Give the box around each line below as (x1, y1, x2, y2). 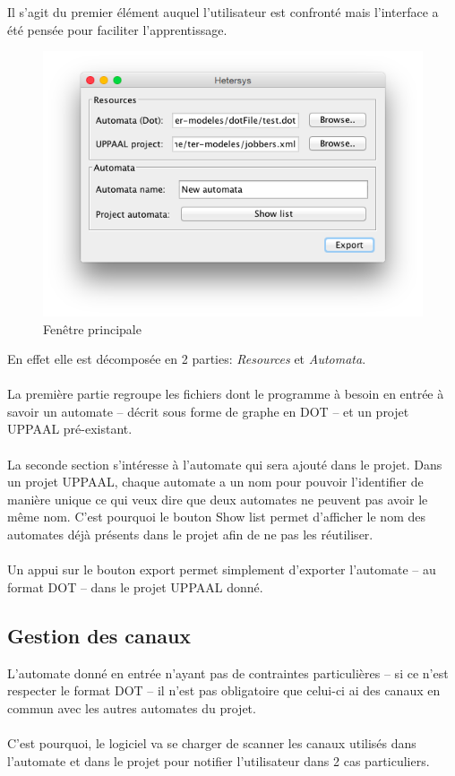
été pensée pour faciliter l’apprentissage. (7, 20, 227, 39)
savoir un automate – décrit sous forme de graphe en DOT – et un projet (7, 401, 409, 420)
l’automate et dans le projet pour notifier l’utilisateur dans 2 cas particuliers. (7, 751, 430, 770)
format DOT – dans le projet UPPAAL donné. (7, 577, 263, 596)
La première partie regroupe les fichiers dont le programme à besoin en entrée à (7, 384, 444, 403)
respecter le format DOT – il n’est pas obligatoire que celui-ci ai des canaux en (7, 681, 441, 700)
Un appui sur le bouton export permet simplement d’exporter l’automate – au (7, 560, 436, 579)
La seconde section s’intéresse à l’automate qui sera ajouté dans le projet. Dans (7, 454, 442, 473)
